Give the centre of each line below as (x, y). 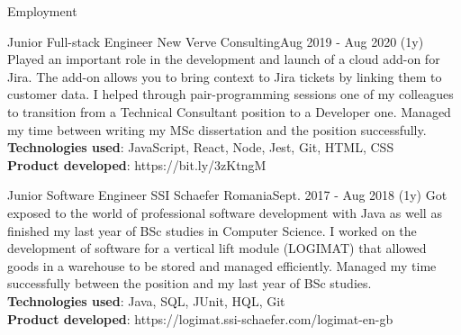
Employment (42, 11)
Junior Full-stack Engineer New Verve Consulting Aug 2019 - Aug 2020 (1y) (216, 41)
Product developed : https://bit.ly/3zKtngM (137, 164)
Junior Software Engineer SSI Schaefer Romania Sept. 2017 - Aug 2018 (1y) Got (227, 195)
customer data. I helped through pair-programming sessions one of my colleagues (230, 94)
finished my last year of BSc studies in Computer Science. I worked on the (212, 230)
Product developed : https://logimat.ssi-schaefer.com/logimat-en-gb (200, 318)
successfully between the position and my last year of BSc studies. (190, 283)
